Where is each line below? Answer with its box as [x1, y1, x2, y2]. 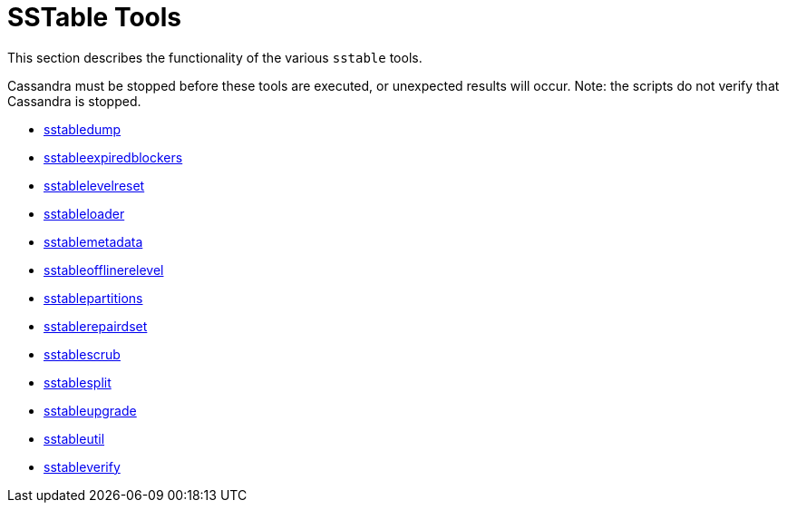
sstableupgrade [44, 402, 137, 418]
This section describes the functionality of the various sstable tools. [7, 49, 423, 65]
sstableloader [44, 205, 125, 221]
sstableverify [44, 458, 121, 475]
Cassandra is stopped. [7, 93, 141, 109]
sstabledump [44, 121, 121, 137]
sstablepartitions [44, 289, 143, 306]
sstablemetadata [44, 233, 143, 250]
